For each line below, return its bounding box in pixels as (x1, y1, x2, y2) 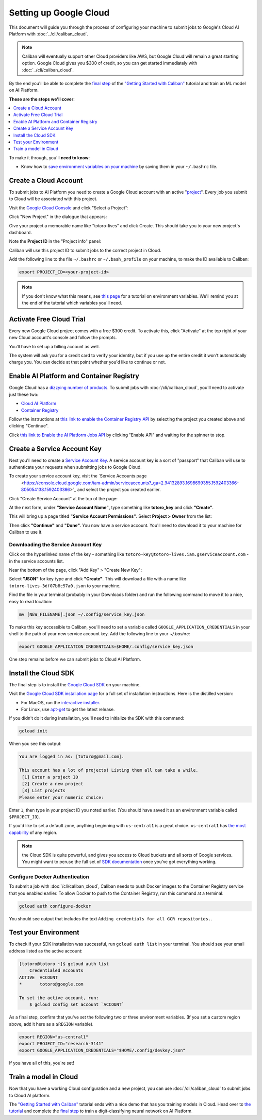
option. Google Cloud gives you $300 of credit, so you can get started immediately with (22, 60, 197, 66)
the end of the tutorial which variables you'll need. (22, 300, 122, 305)
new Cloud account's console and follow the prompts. (9, 335, 117, 340)
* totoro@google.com (19, 981, 83, 987)
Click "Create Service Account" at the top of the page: (9, 495, 118, 501)
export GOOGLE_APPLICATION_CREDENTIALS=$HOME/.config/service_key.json (19, 644, 194, 649)
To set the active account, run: (19, 995, 99, 1001)
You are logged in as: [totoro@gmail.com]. (19, 754, 125, 760)
